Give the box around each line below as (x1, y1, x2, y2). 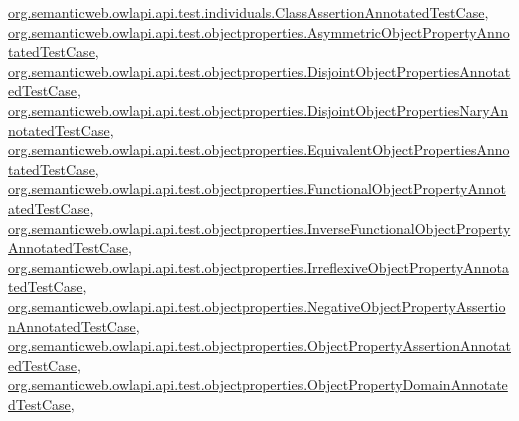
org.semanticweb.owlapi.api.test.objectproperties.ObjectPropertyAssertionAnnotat (8, 335, 511, 356)
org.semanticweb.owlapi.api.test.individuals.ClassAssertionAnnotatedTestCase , (8, 2, 489, 22)
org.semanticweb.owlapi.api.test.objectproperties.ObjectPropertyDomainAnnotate (8, 374, 508, 395)
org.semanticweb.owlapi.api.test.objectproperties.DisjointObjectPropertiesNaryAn (8, 99, 509, 120)
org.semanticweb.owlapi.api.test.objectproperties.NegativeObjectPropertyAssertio (8, 295, 506, 316)
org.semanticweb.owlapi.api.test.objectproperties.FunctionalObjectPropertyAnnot (8, 178, 506, 199)
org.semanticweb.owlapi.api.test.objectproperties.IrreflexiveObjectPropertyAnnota (8, 256, 509, 277)
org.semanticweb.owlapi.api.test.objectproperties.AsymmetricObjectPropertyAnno (8, 21, 510, 42)
